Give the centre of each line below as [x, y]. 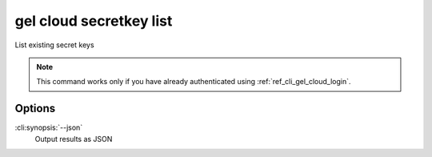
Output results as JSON [74, 139]
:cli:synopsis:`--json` [49, 127]
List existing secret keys [55, 45]
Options [35, 109]
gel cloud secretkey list [94, 21]
